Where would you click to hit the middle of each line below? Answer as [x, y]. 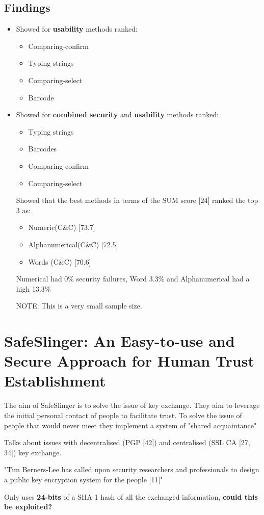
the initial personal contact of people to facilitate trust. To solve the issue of [123, 415]
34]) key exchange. [33, 452]
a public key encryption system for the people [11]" [84, 479]
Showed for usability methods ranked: [77, 29]
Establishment [55, 381]
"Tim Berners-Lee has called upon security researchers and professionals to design [132, 469]
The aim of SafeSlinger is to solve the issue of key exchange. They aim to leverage [132, 405]
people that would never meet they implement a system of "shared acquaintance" [130, 425]
